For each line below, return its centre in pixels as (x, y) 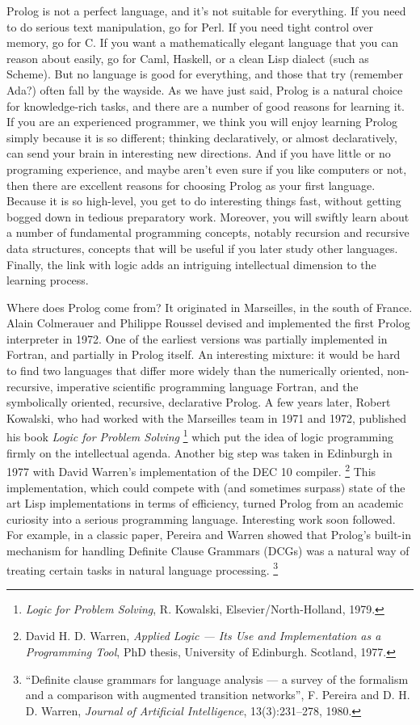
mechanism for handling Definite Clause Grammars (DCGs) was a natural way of (208, 550)
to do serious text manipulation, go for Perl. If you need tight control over (190, 26)
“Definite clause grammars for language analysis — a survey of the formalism (217, 679)
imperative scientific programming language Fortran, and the (208, 386)
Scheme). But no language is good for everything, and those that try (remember (205, 74)
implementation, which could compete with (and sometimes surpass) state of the (206, 487)
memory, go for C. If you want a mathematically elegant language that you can (203, 42)
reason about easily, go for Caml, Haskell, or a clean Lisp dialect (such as (188, 58)
